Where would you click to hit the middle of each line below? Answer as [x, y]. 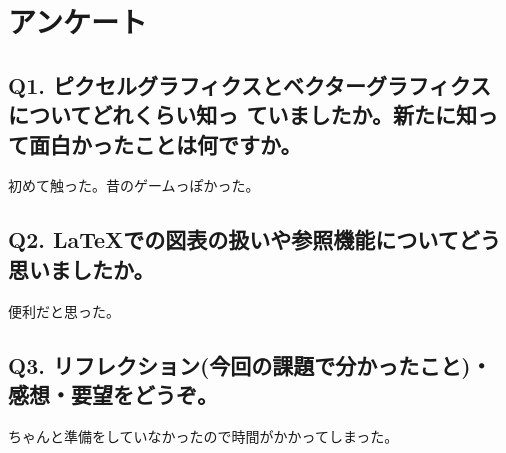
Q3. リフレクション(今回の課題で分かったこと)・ [250, 364]
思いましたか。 [81, 268]
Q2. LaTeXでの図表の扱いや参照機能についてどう [254, 239]
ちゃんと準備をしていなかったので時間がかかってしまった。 [203, 435]
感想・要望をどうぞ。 [113, 393]
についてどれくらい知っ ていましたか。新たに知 [242, 114]
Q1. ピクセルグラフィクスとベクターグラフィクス [250, 84]
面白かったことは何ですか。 [165, 143]
